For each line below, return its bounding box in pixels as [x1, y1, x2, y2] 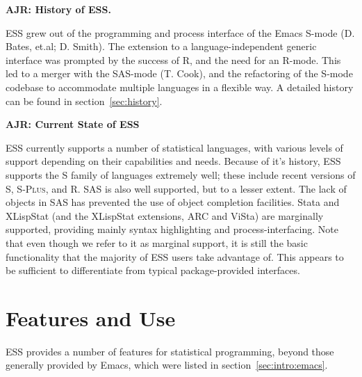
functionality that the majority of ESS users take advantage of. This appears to [6, 249, 344, 264]
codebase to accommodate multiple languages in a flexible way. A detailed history [6, 79, 354, 94]
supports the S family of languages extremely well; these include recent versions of [6, 167, 356, 182]
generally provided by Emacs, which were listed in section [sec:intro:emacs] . [6, 358, 328, 372]
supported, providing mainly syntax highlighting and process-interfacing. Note [6, 222, 338, 236]
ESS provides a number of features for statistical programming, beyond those [6, 344, 334, 358]
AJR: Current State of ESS [6, 117, 140, 131]
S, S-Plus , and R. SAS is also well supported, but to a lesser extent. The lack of [6, 181, 347, 195]
